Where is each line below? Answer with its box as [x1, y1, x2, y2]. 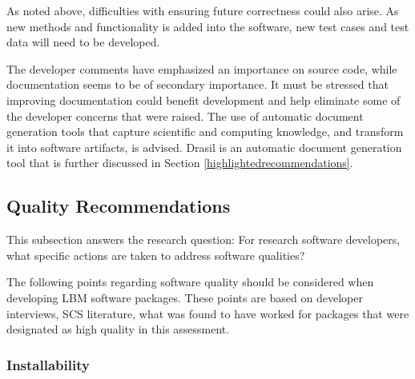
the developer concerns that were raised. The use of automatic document [6, 107, 364, 124]
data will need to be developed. [6, 34, 160, 50]
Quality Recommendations [6, 193, 231, 218]
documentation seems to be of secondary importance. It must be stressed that [6, 76, 389, 93]
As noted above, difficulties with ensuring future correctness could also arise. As [6, 2, 399, 18]
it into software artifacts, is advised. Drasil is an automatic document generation [6, 138, 402, 155]
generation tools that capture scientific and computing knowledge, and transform [6, 123, 404, 140]
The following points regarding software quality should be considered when [6, 273, 374, 290]
